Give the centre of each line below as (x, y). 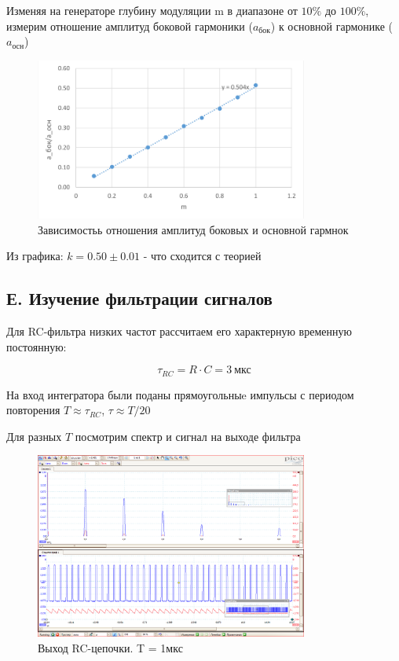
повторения (33, 410)
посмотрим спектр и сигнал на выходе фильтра (188, 436)
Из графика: (35, 256)
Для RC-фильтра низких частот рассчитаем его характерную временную (179, 330)
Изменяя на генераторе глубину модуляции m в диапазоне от (152, 10)
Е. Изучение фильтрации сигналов (139, 298)
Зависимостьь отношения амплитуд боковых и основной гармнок (193, 229)
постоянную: (37, 346)
